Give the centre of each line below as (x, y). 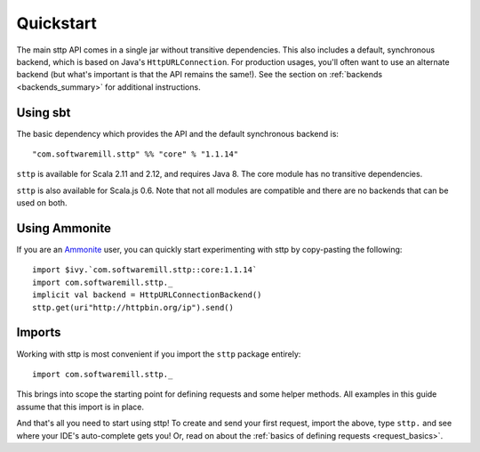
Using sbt (44, 113)
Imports (39, 332)
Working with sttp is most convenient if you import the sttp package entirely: (159, 354)
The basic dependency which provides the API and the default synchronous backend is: (178, 133)
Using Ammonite (64, 228)
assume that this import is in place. (80, 407)
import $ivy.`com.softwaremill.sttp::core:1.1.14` (145, 270)
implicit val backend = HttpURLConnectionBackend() (147, 295)
